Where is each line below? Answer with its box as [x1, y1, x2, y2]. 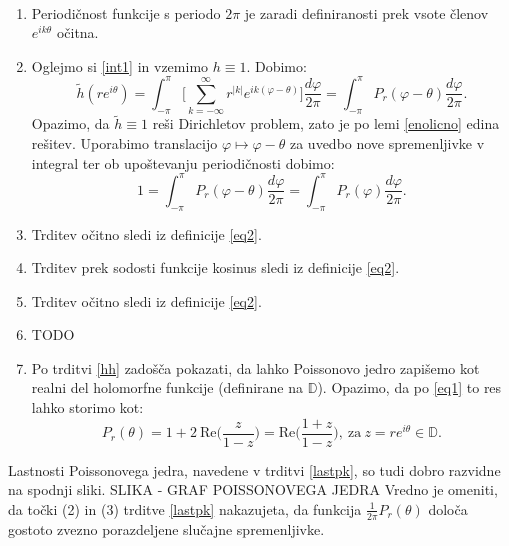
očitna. [56, 22, 99, 43]
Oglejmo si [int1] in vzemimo [31, 55, 209, 76]
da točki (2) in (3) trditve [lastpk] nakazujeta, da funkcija [8, 498, 362, 519]
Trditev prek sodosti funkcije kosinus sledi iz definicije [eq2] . [31, 257, 400, 278]
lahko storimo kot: [31, 397, 144, 418]
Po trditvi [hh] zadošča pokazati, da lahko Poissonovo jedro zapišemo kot [31, 357, 480, 378]
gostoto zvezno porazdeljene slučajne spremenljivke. [8, 518, 325, 539]
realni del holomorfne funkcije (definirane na [31, 377, 304, 398]
